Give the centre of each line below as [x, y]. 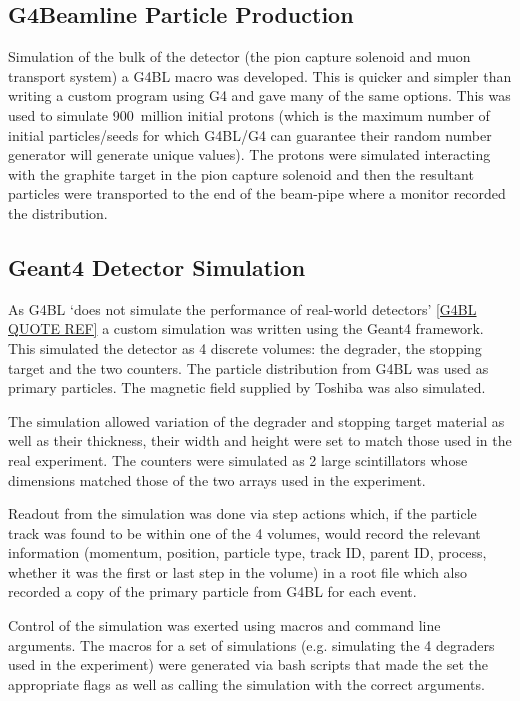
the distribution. [58, 212]
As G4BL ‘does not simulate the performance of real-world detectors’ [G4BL [242, 308]
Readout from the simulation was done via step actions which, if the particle [242, 513]
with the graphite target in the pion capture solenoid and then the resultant [241, 173]
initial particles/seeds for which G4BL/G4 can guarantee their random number [250, 134]
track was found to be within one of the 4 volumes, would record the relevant [244, 532]
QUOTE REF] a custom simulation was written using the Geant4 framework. [246, 328]
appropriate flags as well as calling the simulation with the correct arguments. [246, 683]
